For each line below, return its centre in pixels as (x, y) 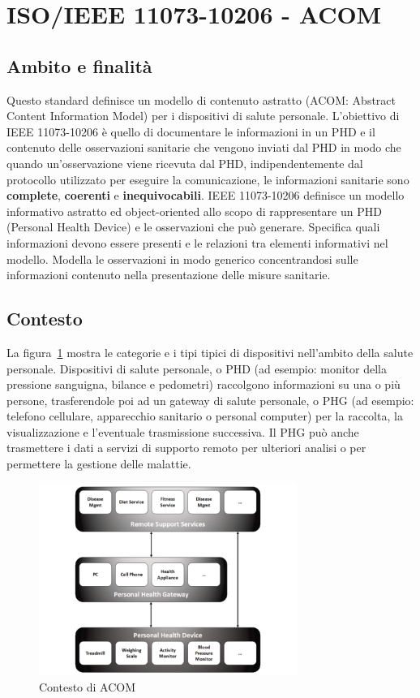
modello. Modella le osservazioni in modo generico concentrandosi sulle (182, 259)
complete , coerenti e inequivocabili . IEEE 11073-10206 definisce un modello (206, 195)
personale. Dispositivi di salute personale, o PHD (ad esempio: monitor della (197, 368)
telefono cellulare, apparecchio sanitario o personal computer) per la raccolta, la (205, 416)
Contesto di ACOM (88, 686)
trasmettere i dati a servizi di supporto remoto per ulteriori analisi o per (186, 448)
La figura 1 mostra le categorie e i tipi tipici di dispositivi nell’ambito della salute (210, 352)
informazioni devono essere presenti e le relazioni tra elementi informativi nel (197, 242)
